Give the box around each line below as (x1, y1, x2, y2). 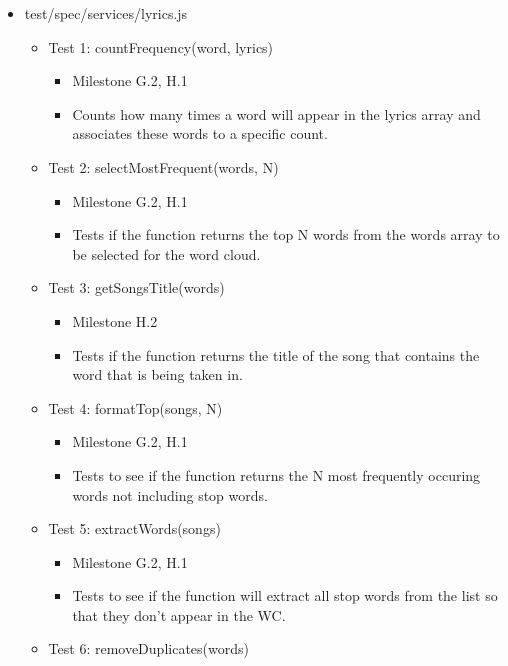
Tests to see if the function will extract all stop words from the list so (72, 585, 498, 606)
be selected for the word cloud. (72, 243, 261, 264)
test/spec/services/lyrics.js (24, 3, 188, 23)
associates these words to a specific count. (72, 123, 328, 144)
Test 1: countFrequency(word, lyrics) (48, 36, 274, 57)
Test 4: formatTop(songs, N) (48, 397, 223, 418)
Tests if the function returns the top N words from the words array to (72, 224, 500, 245)
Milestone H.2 (72, 310, 158, 331)
